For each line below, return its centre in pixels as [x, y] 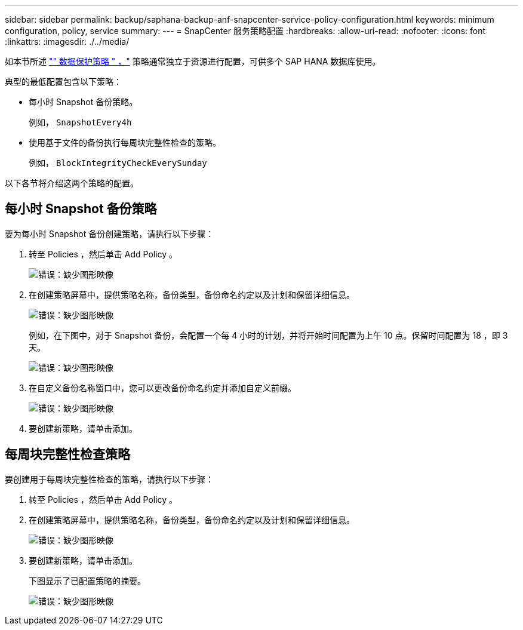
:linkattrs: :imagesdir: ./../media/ [67, 42]
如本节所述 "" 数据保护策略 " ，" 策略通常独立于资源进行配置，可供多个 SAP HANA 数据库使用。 [193, 61]
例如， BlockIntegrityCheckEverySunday [118, 163]
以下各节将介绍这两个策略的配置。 [72, 183]
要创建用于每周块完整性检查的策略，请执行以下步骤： [109, 479]
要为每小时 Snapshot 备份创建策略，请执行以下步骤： [110, 233]
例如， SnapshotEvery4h [80, 122]
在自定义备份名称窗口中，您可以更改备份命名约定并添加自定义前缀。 [162, 388]
